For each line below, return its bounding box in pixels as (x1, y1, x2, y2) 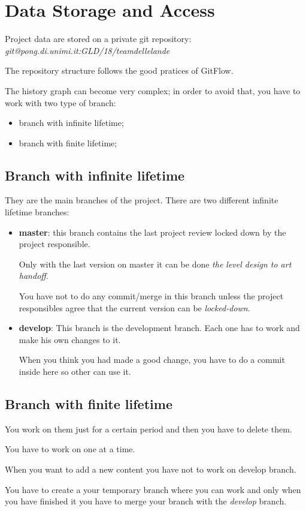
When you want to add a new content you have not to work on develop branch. (5, 463, 296, 475)
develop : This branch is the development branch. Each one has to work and (19, 321, 300, 334)
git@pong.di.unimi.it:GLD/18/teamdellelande (5, 44, 170, 56)
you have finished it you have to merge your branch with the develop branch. (5, 495, 287, 507)
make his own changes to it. (19, 333, 121, 345)
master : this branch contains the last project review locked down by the (19, 226, 286, 238)
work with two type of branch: (5, 96, 116, 109)
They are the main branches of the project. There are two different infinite (5, 194, 278, 206)
